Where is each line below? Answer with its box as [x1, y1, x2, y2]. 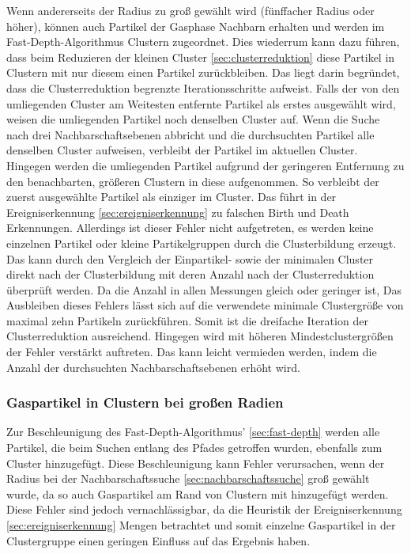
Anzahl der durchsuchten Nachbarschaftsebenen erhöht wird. [6, 359, 300, 375]
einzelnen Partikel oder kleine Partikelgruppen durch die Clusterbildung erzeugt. [6, 234, 397, 251]
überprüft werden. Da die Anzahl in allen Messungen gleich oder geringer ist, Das [6, 281, 402, 298]
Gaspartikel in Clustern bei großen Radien [6, 393, 284, 412]
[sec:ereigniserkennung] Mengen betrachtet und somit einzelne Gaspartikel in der [6, 517, 396, 533]
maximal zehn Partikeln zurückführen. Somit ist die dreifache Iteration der [6, 312, 368, 328]
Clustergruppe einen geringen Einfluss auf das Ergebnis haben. [6, 532, 311, 548]
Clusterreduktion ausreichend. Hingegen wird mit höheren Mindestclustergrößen [6, 328, 394, 344]
